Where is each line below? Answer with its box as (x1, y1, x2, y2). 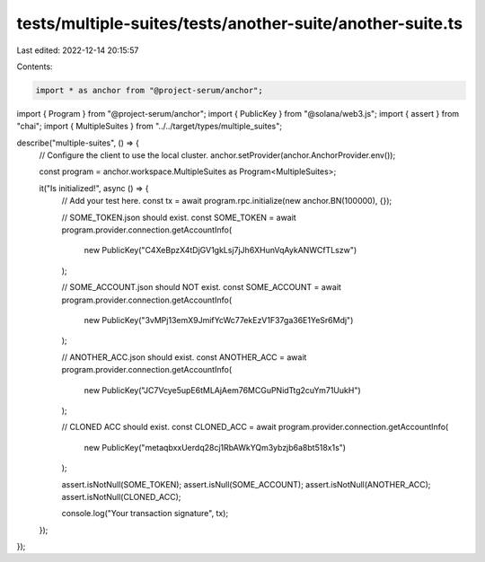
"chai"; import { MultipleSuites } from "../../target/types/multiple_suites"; (16, 121, 283, 132)
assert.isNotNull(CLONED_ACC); (61, 491, 181, 502)
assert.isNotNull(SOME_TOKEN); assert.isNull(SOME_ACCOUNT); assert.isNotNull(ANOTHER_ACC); (61, 479, 431, 489)
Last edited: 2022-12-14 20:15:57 (16, 45, 139, 56)
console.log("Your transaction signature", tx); (61, 508, 229, 519)
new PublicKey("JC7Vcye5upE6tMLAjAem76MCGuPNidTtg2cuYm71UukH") (84, 384, 361, 395)
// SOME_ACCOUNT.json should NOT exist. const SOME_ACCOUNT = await (61, 282, 341, 293)
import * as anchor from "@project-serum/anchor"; (35, 85, 264, 95)
